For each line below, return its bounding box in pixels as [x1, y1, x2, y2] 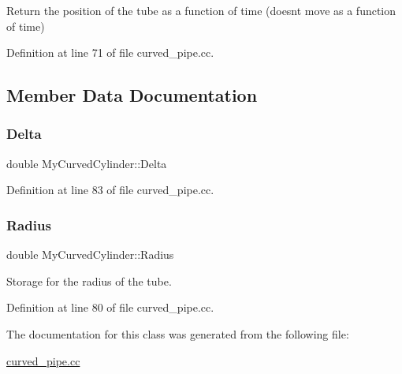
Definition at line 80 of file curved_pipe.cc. [6, 299, 214, 316]
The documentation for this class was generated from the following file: [6, 325, 349, 342]
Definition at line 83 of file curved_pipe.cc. [6, 181, 214, 198]
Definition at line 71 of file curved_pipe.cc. [6, 44, 214, 61]
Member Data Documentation [6, 83, 258, 107]
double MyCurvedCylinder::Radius [6, 246, 174, 263]
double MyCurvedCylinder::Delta [6, 155, 167, 171]
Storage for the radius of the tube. [6, 272, 172, 289]
